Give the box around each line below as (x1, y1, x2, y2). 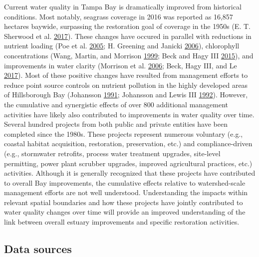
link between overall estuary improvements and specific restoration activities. (4, 217, 240, 227)
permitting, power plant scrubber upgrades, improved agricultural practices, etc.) (4, 158, 253, 168)
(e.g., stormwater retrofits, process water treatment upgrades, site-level (4, 148, 221, 158)
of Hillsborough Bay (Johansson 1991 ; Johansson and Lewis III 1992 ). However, (4, 89, 248, 100)
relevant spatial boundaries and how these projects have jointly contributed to (4, 197, 243, 207)
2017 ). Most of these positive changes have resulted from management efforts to (4, 70, 248, 80)
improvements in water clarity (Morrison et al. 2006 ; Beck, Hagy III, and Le (4, 60, 237, 70)
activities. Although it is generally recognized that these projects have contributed (4, 168, 256, 178)
